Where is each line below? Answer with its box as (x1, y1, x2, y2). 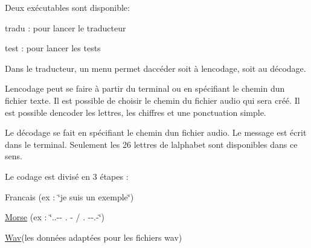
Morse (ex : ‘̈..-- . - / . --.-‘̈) (5, 211, 104, 223)
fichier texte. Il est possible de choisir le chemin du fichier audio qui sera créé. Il (5, 94, 300, 106)
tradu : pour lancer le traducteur (5, 21, 126, 34)
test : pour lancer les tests (5, 42, 101, 54)
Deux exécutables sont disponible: (5, 1, 130, 13)
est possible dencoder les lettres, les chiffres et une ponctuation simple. (5, 106, 266, 118)
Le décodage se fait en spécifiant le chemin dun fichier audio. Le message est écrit (5, 126, 307, 139)
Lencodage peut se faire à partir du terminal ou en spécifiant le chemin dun (5, 82, 285, 95)
